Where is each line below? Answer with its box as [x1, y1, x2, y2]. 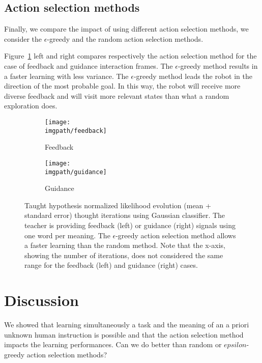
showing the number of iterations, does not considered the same [24, 249, 223, 260]
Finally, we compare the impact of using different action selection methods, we [4, 23, 249, 34]
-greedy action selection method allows [115, 230, 236, 240]
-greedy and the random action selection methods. [47, 33, 203, 44]
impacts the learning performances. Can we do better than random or [4, 339, 222, 350]
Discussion [4, 290, 79, 311]
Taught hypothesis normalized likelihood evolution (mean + [24, 200, 211, 210]
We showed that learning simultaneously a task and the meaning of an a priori [4, 319, 249, 330]
